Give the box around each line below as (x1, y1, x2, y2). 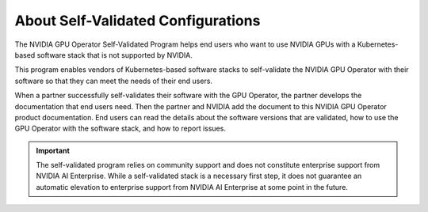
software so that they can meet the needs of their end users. (14, 76, 213, 85)
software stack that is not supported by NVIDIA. (36, 50, 193, 59)
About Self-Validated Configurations (14, 12, 261, 29)
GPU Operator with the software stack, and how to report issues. (14, 123, 226, 134)
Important (36, 146, 71, 155)
